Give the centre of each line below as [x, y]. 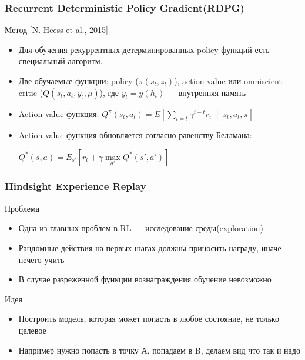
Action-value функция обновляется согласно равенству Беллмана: [135, 134]
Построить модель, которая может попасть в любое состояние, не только [149, 319]
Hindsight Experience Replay [76, 186]
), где [109, 92]
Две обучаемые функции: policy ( [78, 81]
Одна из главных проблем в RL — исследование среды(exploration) [141, 228]
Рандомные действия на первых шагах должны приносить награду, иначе [150, 247]
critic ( [31, 92]
